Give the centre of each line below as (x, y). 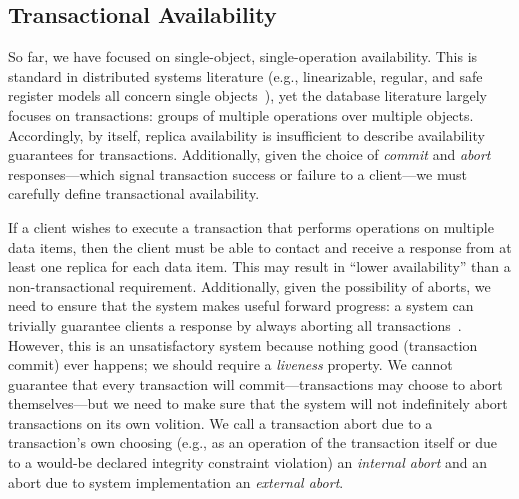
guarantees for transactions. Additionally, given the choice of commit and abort (249, 154)
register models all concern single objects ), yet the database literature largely (247, 95)
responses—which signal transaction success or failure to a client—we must (237, 173)
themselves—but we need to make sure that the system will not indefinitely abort (258, 403)
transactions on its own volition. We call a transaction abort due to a (220, 422)
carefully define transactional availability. (134, 193)
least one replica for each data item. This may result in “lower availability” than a (259, 266)
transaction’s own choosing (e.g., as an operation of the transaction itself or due (253, 442)
